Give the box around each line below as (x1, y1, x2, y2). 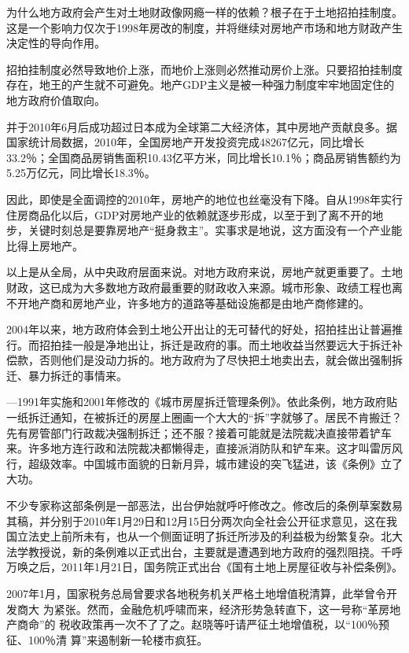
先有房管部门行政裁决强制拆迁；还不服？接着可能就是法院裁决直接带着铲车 (6, 424, 392, 441)
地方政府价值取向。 (6, 91, 105, 108)
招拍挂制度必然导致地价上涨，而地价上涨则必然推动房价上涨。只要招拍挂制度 (6, 61, 403, 77)
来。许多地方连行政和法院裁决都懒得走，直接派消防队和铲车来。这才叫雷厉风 (6, 440, 403, 456)
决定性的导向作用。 (6, 35, 105, 51)
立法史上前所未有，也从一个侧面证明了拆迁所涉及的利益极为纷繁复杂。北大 (17, 528, 403, 544)
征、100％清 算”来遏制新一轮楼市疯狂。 (6, 631, 208, 647)
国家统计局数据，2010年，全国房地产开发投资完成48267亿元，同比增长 (6, 134, 364, 150)
